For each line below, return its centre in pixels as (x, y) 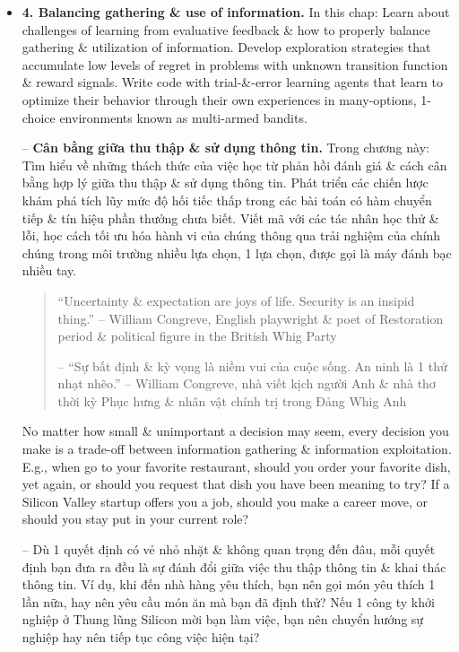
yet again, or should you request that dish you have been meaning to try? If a (236, 484)
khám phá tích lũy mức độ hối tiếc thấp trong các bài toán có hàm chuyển (227, 200)
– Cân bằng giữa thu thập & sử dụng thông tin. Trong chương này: (225, 148)
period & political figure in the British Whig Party (197, 336)
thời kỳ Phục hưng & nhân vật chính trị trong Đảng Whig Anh (232, 400)
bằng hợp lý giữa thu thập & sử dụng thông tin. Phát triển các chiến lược (225, 183)
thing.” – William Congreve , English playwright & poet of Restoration (251, 318)
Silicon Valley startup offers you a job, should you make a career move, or (225, 501)
